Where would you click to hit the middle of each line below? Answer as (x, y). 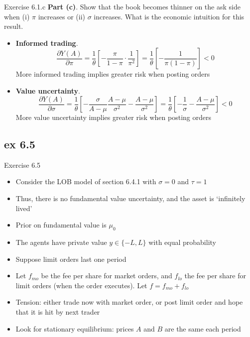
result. (14, 26)
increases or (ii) (62, 16)
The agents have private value (61, 242)
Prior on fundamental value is (61, 225)
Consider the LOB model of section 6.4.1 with (86, 181)
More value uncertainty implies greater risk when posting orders (113, 117)
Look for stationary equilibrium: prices (75, 328)
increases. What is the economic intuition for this (169, 16)
